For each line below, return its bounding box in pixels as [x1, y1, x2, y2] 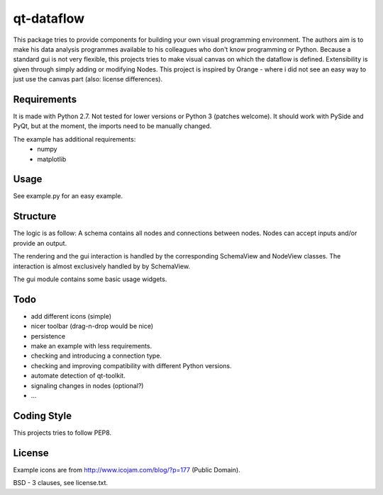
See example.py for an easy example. [13, 192, 123, 200]
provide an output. [13, 239, 67, 247]
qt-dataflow [13, 11, 85, 26]
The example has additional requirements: [13, 135, 136, 143]
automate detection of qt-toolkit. [30, 372, 126, 380]
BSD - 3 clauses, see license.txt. [13, 479, 109, 487]
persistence [30, 331, 66, 340]
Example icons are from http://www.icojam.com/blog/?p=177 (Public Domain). [13, 465, 240, 474]
